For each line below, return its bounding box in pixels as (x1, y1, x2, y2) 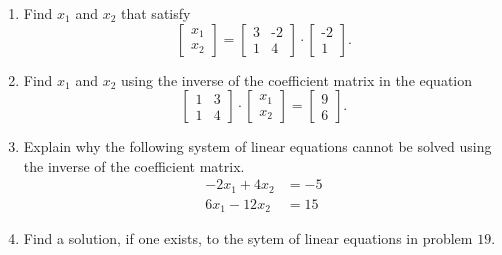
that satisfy (121, 3, 191, 23)
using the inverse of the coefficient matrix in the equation (121, 69, 473, 90)
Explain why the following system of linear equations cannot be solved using (23, 136, 492, 157)
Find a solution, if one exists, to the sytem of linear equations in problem (23, 228, 473, 249)
